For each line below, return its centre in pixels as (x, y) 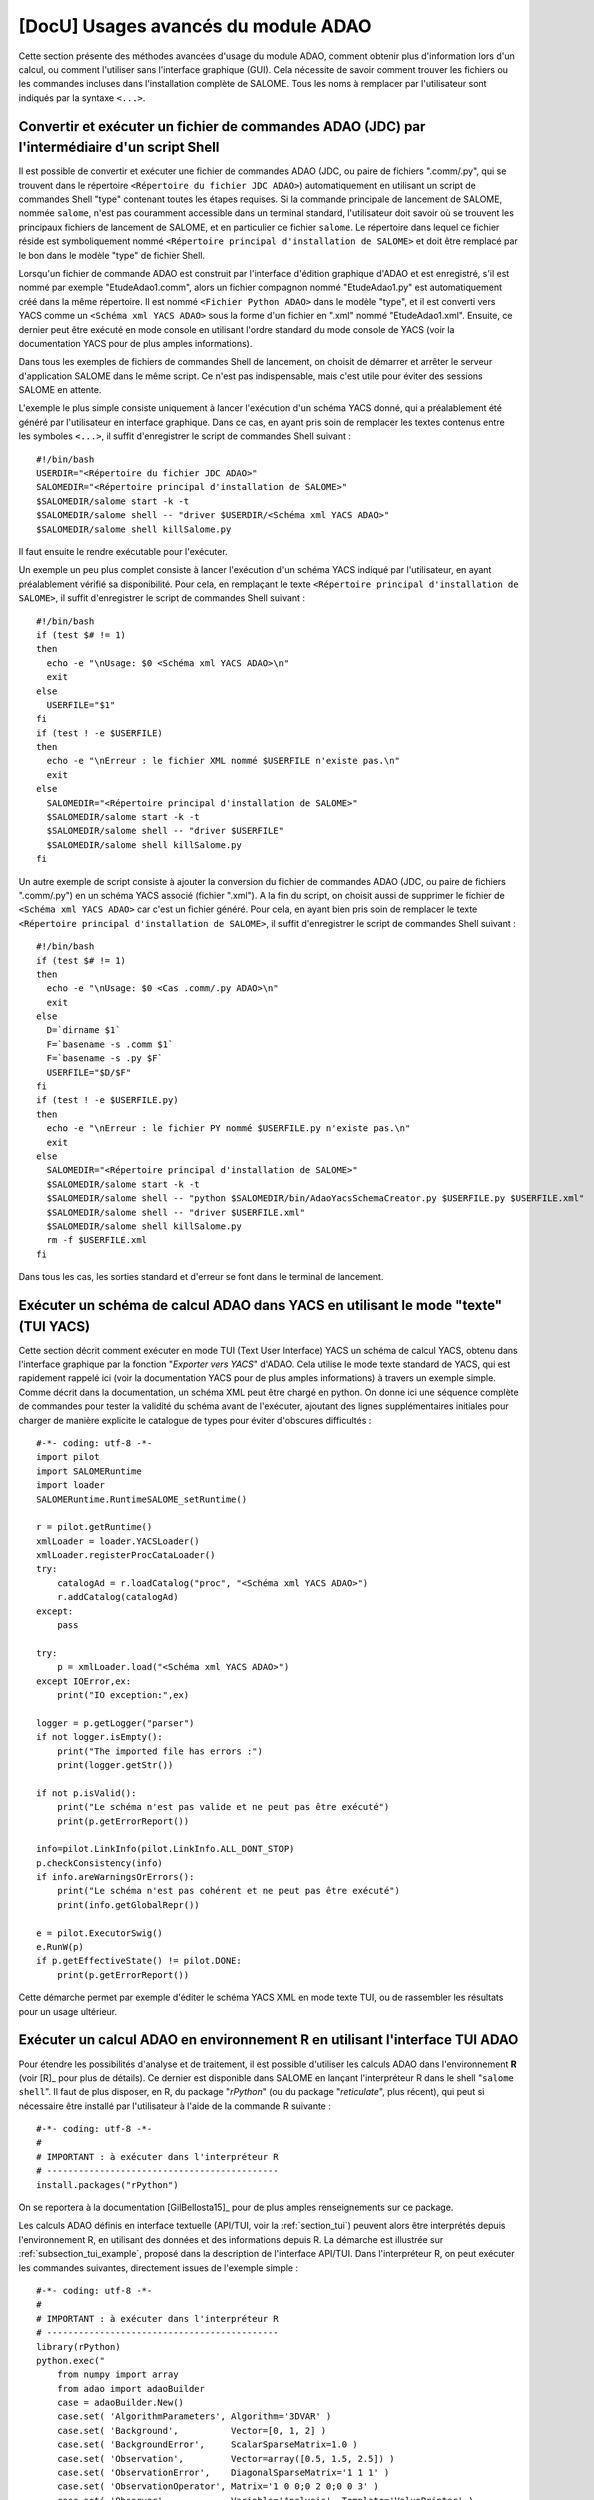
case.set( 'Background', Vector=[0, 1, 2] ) (191, 2430)
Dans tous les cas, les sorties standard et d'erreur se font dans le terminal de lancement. (201, 1277)
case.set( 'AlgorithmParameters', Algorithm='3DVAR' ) (194, 2416)
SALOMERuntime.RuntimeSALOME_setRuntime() (142, 1499)
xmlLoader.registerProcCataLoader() (126, 1555)
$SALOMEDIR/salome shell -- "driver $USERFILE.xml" (175, 1212)
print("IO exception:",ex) (123, 1695)
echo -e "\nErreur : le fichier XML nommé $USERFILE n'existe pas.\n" (223, 761)
